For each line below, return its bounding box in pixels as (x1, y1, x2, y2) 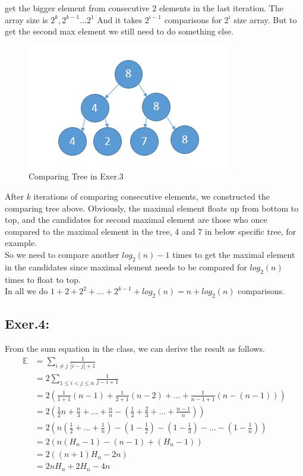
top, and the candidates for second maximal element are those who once (5, 213, 267, 226)
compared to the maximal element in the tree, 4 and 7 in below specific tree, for (5, 225, 296, 237)
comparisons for (164, 13, 222, 26)
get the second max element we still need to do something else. (5, 25, 233, 37)
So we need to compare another (5, 248, 119, 260)
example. (5, 237, 37, 249)
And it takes (97, 13, 143, 26)
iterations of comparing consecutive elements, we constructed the (33, 190, 270, 202)
